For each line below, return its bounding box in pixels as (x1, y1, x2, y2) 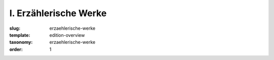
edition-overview (49, 32, 85, 38)
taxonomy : (9, 39, 33, 45)
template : (9, 32, 30, 38)
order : (9, 46, 23, 52)
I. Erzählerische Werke (9, 8, 107, 19)
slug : (9, 25, 20, 31)
